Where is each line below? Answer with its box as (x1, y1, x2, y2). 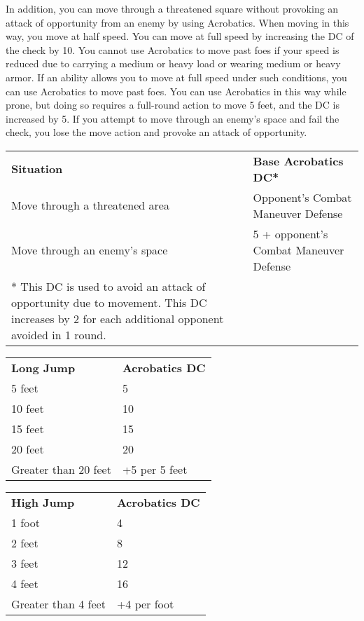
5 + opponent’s (253, 225, 328, 242)
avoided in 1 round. (11, 326, 106, 343)
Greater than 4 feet (11, 595, 106, 612)
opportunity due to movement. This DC (11, 294, 207, 310)
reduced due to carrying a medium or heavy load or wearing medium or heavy (6, 56, 341, 71)
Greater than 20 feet (11, 460, 111, 477)
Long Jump (11, 359, 76, 376)
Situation (11, 161, 63, 177)
